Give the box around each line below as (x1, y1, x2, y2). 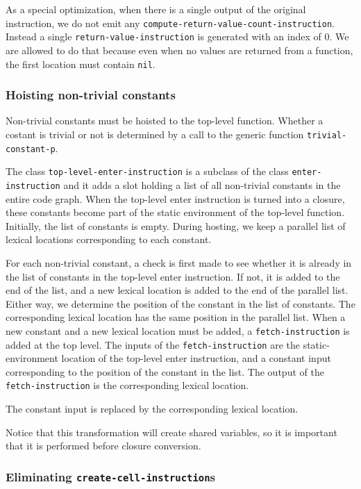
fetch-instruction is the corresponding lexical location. (6, 378, 249, 392)
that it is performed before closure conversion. (6, 438, 201, 453)
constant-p (6, 144, 56, 154)
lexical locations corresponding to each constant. (6, 232, 212, 247)
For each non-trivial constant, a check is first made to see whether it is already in (6, 255, 352, 270)
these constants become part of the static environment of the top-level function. (6, 205, 345, 219)
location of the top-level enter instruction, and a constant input (61, 351, 331, 365)
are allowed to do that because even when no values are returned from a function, (6, 42, 353, 57)
